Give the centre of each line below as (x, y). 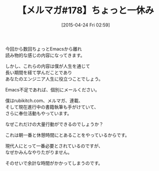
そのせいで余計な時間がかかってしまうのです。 (54, 163)
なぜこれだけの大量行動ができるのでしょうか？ (54, 124)
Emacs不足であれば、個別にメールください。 (52, 89)
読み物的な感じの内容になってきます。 (45, 55)
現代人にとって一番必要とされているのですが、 (54, 145)
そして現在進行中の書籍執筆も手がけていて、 (52, 107)
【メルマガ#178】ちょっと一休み (86, 10)
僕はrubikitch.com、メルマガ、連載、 (44, 101)
